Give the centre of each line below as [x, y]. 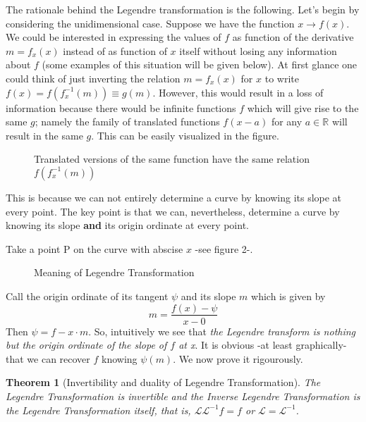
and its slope [208, 296]
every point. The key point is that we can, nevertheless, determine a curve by [173, 211]
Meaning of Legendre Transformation [114, 272]
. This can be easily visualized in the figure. [185, 135]
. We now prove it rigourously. [238, 358]
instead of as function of [115, 50]
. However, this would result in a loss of [238, 92]
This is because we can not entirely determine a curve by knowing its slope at [174, 197]
